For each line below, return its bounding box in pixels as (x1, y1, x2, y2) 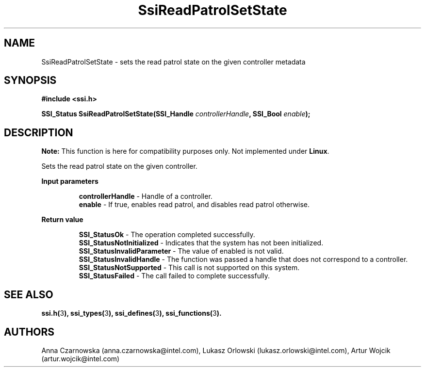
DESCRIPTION (4, 126, 73, 139)
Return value (41, 215, 83, 224)
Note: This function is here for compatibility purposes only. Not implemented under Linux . (41, 147, 329, 156)
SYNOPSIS (4, 74, 57, 87)
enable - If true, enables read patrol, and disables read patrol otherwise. (79, 200, 310, 209)
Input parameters (41, 177, 98, 186)
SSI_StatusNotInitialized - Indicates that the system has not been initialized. (79, 239, 324, 247)
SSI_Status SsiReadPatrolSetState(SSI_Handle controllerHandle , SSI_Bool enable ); (41, 110, 311, 118)
